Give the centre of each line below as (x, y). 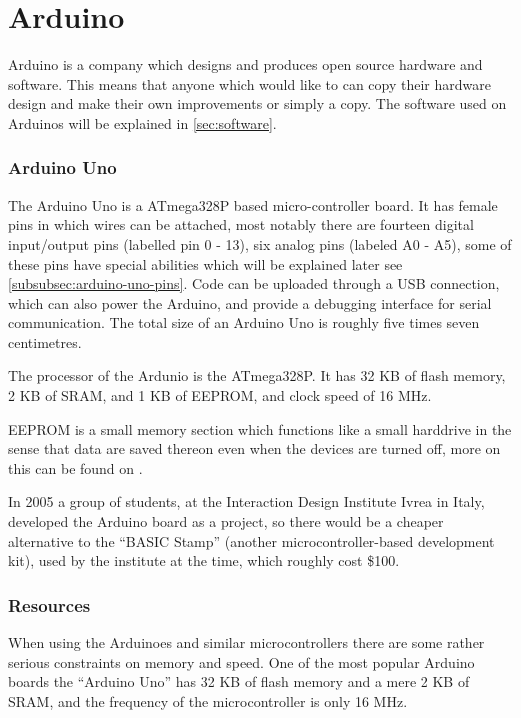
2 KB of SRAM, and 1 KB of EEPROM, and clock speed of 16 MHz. (220, 395)
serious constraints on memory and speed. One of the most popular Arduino (241, 661)
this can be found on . (75, 467)
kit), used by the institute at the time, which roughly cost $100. (204, 560)
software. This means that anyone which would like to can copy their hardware (249, 83)
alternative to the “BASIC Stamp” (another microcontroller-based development (251, 540)
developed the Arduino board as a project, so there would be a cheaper (226, 521)
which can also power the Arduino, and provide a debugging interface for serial (250, 302)
